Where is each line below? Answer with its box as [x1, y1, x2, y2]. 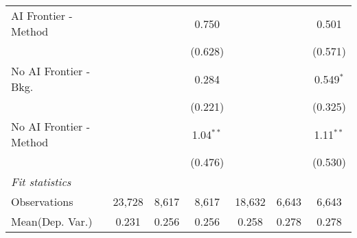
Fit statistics [11, 174, 71, 189]
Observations [11, 194, 73, 209]
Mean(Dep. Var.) [11, 213, 93, 229]
